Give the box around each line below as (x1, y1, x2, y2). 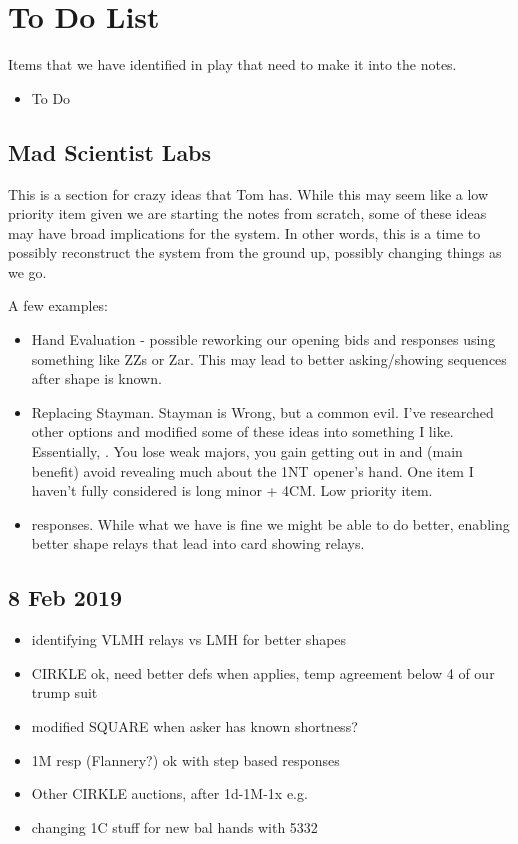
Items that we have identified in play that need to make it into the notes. (8, 54, 457, 75)
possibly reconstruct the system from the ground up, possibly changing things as (8, 242, 502, 263)
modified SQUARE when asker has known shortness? (31, 716, 358, 736)
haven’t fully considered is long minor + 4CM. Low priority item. (31, 480, 433, 501)
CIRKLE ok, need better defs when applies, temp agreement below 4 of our (31, 662, 495, 683)
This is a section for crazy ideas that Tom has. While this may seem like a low (8, 183, 489, 204)
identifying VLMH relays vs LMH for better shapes (31, 629, 347, 650)
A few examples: (8, 295, 109, 316)
